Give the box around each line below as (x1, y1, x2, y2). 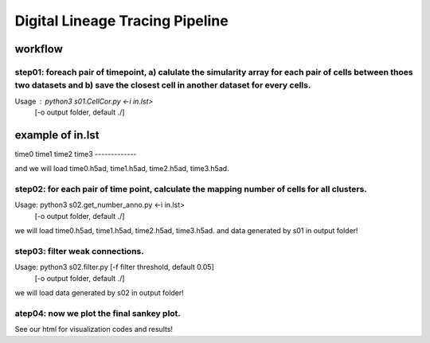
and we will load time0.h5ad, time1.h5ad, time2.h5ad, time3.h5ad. (14, 164, 230, 173)
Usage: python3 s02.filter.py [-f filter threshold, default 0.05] (14, 263, 215, 272)
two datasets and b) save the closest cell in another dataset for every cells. (14, 80, 311, 91)
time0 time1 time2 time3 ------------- (14, 149, 137, 158)
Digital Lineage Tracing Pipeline (14, 12, 229, 29)
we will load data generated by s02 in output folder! (14, 288, 185, 298)
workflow (14, 42, 63, 56)
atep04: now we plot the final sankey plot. (14, 307, 181, 318)
